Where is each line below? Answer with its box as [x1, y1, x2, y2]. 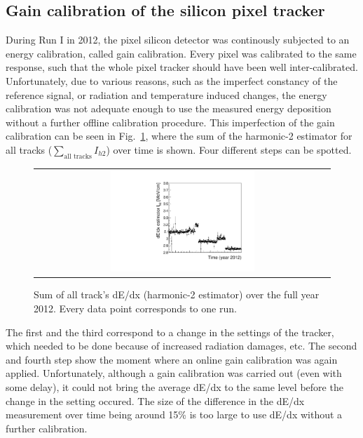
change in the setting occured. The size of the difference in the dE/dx [6, 393, 305, 408]
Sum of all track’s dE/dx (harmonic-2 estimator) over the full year [34, 287, 320, 302]
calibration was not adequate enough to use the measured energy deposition [6, 101, 331, 116]
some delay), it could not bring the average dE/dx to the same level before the [6, 380, 343, 394]
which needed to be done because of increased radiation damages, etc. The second [6, 338, 357, 353]
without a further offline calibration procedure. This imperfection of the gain [6, 114, 335, 129]
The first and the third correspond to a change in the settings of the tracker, [6, 324, 334, 339]
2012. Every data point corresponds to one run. [34, 301, 237, 316]
